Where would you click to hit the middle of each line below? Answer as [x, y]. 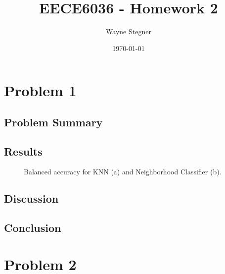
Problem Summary [53, 122]
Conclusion [33, 228]
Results [23, 151]
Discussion [31, 198]
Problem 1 [40, 90]
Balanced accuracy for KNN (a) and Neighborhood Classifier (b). [123, 172]
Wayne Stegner [129, 31]
